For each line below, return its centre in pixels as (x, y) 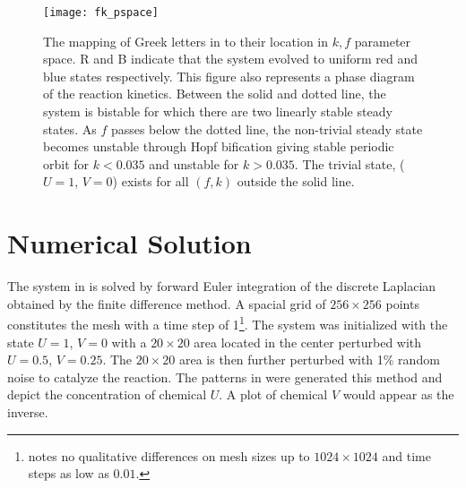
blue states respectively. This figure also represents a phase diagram (229, 76)
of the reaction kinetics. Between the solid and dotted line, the (215, 94)
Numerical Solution (129, 243)
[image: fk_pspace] (101, 13)
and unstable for (194, 163)
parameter (383, 41)
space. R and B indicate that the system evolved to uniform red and (230, 59)
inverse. (28, 411)
